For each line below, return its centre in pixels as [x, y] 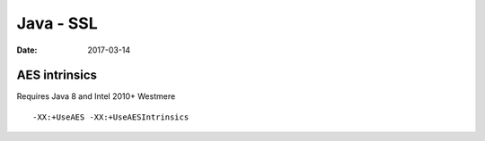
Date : [27, 50]
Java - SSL [57, 23]
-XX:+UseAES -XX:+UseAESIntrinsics [111, 117]
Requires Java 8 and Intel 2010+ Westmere [96, 96]
